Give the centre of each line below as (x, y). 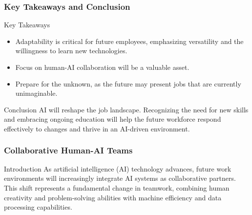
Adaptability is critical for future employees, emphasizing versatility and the (129, 41)
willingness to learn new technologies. (71, 51)
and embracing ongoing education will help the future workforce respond (113, 119)
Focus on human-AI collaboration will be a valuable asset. (102, 67)
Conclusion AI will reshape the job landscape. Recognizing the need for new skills (126, 109)
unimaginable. (36, 93)
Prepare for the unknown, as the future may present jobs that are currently (128, 83)
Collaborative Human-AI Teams (68, 150)
